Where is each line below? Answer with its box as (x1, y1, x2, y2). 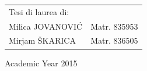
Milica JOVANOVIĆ (9, 20, 83, 32)
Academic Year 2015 (5, 56, 78, 69)
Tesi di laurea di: (9, 5, 69, 17)
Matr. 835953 (90, 20, 138, 32)
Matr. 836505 (90, 34, 138, 47)
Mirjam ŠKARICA (9, 34, 76, 47)
